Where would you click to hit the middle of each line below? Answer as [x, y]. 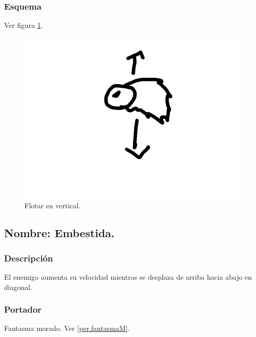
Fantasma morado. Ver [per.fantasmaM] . [67, 328]
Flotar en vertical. [53, 205]
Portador [23, 309]
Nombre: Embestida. [59, 233]
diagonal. [18, 287]
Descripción [29, 258]
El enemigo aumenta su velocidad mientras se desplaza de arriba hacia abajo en [128, 277]
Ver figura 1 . [24, 25]
